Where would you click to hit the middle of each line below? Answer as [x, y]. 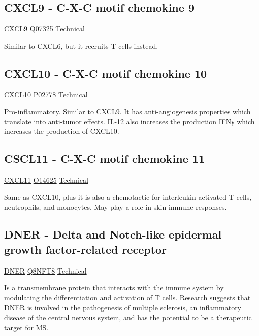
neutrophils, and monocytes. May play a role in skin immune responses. [116, 207]
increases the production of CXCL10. [62, 131]
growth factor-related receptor [86, 249]
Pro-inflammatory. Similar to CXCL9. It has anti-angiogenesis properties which [127, 111]
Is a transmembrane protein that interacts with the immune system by [114, 288]
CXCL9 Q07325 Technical [44, 29]
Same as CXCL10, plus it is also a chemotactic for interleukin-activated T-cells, [128, 197]
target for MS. [26, 327]
